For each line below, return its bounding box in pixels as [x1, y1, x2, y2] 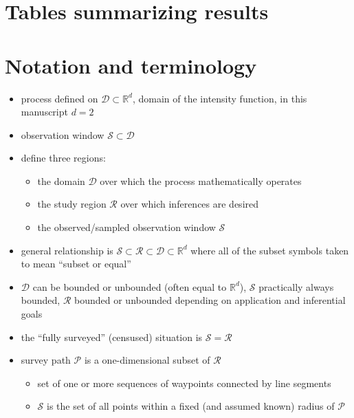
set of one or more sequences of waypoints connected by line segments [37, 375, 331, 390]
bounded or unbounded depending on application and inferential [74, 293, 346, 307]
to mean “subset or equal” [21, 256, 131, 271]
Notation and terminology [5, 51, 257, 79]
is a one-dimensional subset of [84, 353, 210, 367]
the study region [37, 197, 107, 211]
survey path [21, 353, 71, 367]
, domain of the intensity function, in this [132, 91, 307, 105]
